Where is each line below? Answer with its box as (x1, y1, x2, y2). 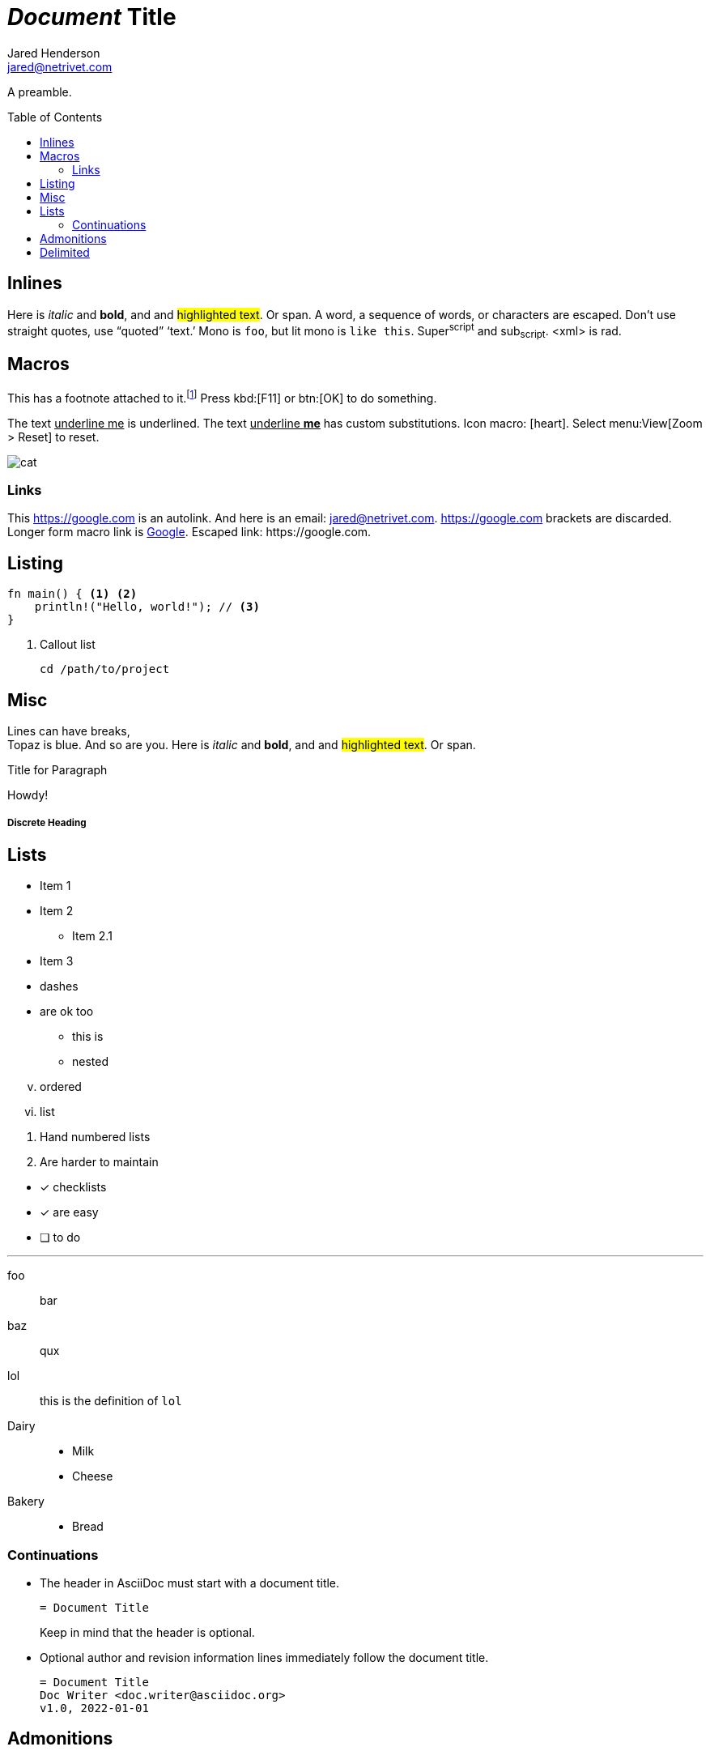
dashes (40, 979, 79, 994)
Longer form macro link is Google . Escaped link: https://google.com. (7, 525, 372, 539)
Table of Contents (7, 109, 103, 124)
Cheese (72, 1469, 113, 1484)
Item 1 (40, 879, 71, 893)
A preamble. (7, 84, 72, 99)
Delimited (40, 245, 90, 259)
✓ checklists (40, 1180, 107, 1195)
